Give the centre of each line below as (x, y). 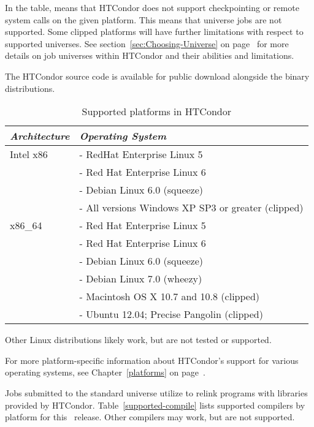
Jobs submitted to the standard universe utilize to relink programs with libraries (156, 392)
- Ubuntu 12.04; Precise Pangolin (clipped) (171, 314)
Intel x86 (29, 154)
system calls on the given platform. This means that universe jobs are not (144, 19)
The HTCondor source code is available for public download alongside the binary (157, 76)
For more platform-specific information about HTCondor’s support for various (152, 360)
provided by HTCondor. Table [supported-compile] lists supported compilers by (155, 405)
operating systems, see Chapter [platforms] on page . (105, 372)
